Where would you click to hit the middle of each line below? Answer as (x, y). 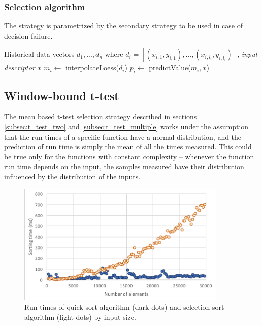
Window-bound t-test (62, 95)
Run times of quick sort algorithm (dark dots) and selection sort (124, 307)
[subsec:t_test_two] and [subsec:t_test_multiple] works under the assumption (126, 126)
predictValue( (170, 67)
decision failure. (28, 35)
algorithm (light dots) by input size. (80, 317)
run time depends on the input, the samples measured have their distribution (124, 166)
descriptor (20, 67)
